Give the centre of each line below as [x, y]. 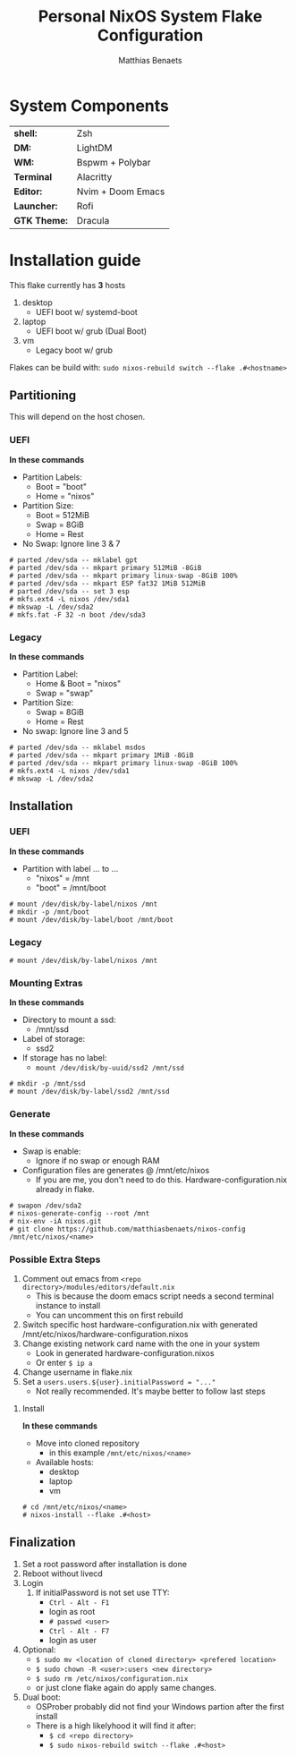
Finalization [42, 1543]
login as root [72, 1611]
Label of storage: [54, 1039]
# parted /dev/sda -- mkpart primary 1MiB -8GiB [101, 755]
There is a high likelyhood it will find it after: [116, 1726]
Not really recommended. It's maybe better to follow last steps [150, 1391]
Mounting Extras [46, 983]
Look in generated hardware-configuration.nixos [125, 1352]
